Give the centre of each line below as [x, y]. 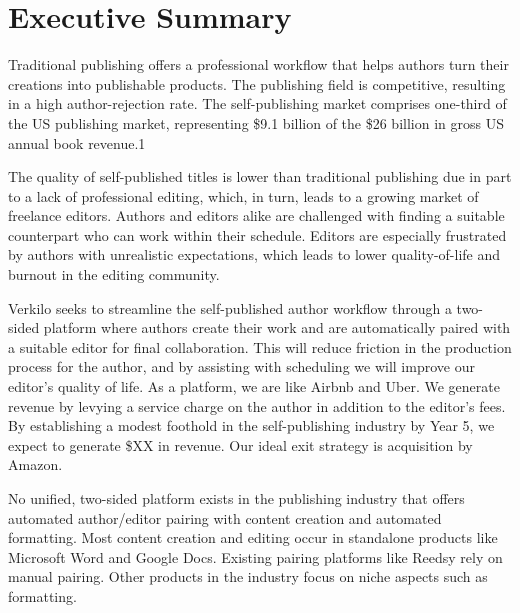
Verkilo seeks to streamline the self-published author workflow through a [230, 307]
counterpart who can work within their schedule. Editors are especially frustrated [257, 234]
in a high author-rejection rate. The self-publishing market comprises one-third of [257, 103]
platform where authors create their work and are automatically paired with [277, 327]
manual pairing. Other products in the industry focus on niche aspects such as [248, 576]
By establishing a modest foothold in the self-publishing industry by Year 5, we [251, 425]
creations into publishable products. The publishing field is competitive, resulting [257, 83]
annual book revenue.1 [77, 142]
